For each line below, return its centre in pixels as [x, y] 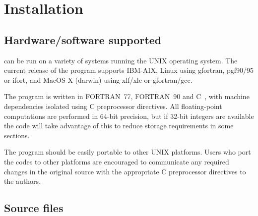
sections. [17, 135]
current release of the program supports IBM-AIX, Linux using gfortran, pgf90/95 [129, 70]
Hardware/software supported [83, 39]
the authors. [23, 181]
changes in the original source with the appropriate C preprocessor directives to [125, 171]
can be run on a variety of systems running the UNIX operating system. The [121, 60]
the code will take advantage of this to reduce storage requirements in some [119, 126]
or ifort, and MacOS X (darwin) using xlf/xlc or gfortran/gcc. [98, 80]
